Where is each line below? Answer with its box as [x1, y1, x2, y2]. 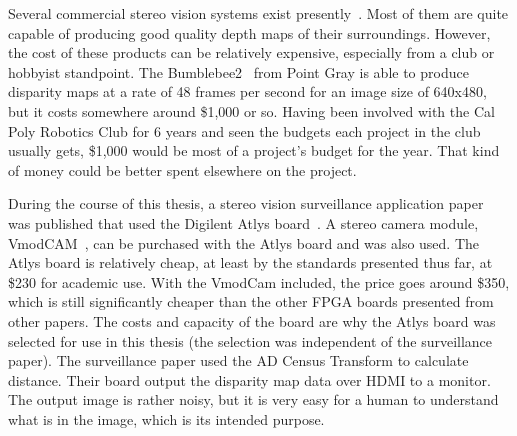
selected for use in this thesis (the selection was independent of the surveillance [8, 330, 493, 351]
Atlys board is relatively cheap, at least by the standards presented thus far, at [8, 252, 493, 273]
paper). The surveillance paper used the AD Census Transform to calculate [8, 350, 469, 371]
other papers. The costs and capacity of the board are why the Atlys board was [8, 310, 496, 331]
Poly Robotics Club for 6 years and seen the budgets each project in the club [8, 120, 481, 141]
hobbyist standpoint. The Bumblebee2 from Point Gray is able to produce [8, 61, 469, 82]
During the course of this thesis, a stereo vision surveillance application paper [8, 193, 484, 214]
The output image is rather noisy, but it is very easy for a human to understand [8, 389, 499, 410]
